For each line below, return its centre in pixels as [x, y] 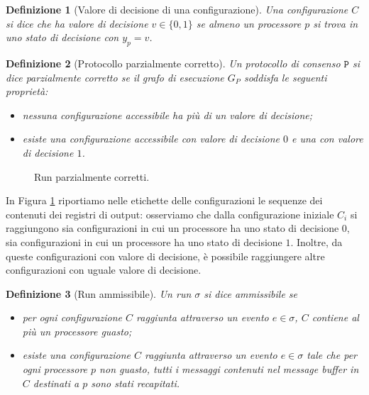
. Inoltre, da [316, 241]
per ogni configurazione [72, 317]
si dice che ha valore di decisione [77, 23]
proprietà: [27, 91]
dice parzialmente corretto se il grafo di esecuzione [115, 77]
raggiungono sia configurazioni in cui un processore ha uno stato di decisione [172, 228]
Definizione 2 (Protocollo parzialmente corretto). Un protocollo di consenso [173, 63]
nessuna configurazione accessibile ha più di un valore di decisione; [167, 115]
